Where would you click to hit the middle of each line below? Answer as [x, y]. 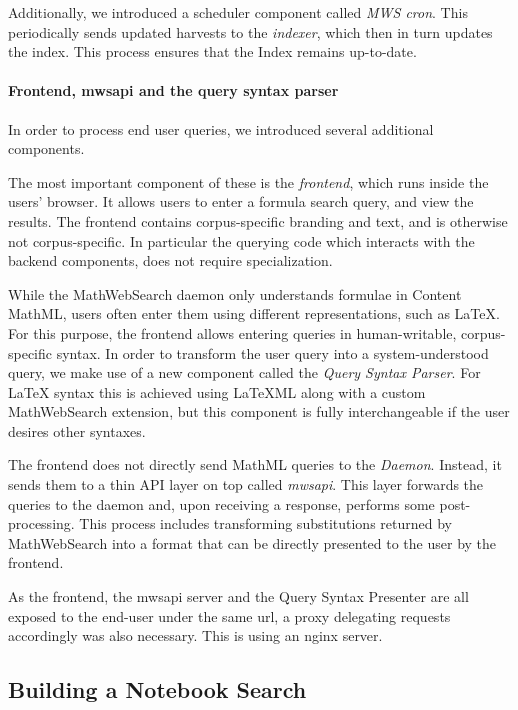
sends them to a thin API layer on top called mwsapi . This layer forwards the [246, 484]
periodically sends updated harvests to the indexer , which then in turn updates [250, 31]
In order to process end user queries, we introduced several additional [221, 128]
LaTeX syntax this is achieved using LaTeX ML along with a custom [217, 391]
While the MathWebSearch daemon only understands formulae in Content [235, 293]
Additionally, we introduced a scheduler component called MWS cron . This [238, 12]
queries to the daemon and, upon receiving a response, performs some [221, 503]
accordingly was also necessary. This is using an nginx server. [195, 635]
